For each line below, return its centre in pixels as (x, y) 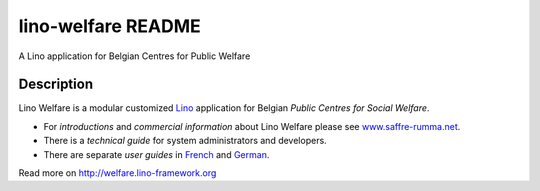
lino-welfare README (110, 26)
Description (56, 84)
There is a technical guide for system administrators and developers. (185, 141)
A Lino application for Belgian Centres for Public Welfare (134, 56)
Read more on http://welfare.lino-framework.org (117, 173)
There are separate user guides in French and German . (156, 154)
